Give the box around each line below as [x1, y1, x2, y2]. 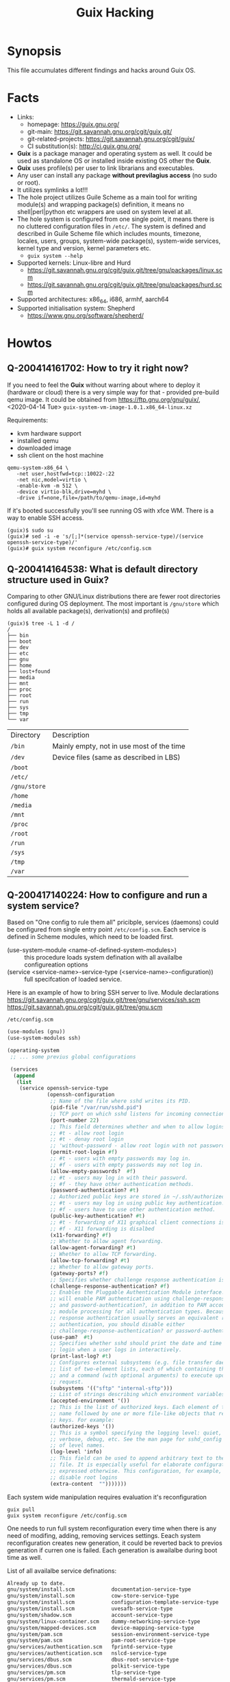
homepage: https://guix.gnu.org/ [27, 120, 120, 128]
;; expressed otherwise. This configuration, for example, [50, 1467, 222, 1474]
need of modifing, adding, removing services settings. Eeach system [7, 1531, 201, 1539]
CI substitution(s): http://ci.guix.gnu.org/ [27, 142, 141, 150]
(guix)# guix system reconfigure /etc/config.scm [7, 545, 152, 552]
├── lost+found [7, 668, 51, 675]
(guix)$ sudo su [7, 527, 53, 534]
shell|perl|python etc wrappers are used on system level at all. [16, 207, 193, 215]
